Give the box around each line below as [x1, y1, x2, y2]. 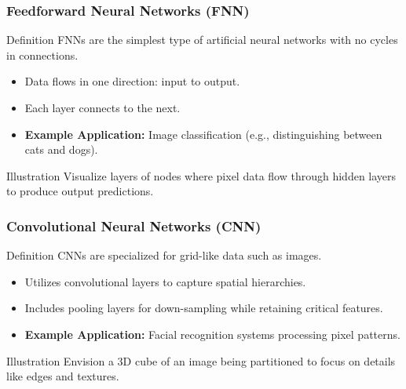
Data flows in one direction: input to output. [24, 73, 240, 89]
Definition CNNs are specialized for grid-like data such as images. [6, 247, 322, 264]
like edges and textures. [6, 368, 119, 384]
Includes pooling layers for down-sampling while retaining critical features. [24, 300, 383, 316]
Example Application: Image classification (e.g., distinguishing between [24, 125, 382, 142]
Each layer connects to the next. [24, 100, 181, 115]
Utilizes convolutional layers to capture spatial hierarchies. [24, 273, 306, 289]
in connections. [6, 46, 79, 63]
